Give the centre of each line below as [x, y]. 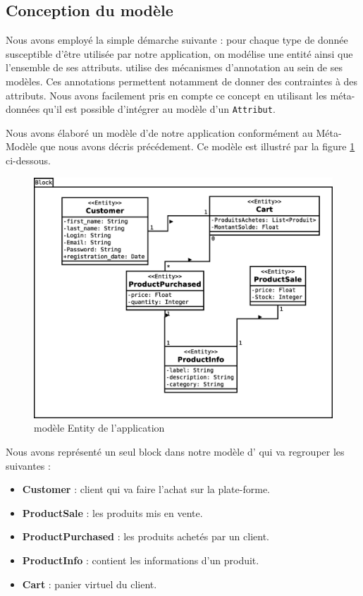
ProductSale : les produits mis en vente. [112, 512]
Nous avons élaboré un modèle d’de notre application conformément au [159, 132]
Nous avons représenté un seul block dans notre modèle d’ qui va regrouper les [175, 451]
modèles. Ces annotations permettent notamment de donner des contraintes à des [182, 81]
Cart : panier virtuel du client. [90, 584]
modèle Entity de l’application [99, 428]
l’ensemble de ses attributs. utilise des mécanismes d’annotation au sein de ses [174, 67]
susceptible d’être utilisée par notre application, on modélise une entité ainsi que [179, 53]
